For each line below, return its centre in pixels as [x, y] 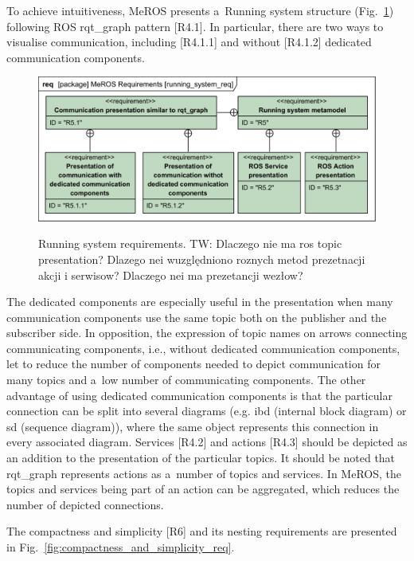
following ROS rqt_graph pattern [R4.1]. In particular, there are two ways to [195, 26]
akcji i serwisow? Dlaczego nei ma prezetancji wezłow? [171, 275]
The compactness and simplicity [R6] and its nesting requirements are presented [202, 531]
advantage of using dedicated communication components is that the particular [199, 395]
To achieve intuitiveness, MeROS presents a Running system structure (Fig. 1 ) [200, 10]
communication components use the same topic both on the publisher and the [197, 317]
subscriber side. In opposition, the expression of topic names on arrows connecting [207, 333]
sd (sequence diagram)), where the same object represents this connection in [193, 426]
